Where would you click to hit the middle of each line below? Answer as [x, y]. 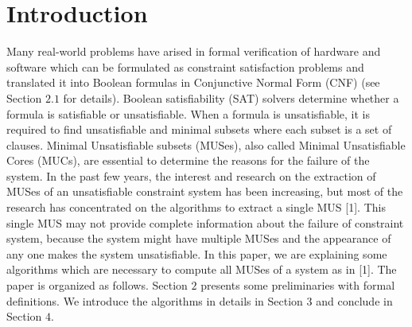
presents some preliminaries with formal [298, 285]
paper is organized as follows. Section [97, 285]
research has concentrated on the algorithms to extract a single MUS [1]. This [196, 207]
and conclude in [354, 300]
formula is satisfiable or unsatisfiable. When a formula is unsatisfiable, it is [189, 113]
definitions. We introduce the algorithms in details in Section [155, 300]
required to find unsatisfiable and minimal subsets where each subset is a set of [199, 129]
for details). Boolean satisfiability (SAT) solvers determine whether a [231, 97]
